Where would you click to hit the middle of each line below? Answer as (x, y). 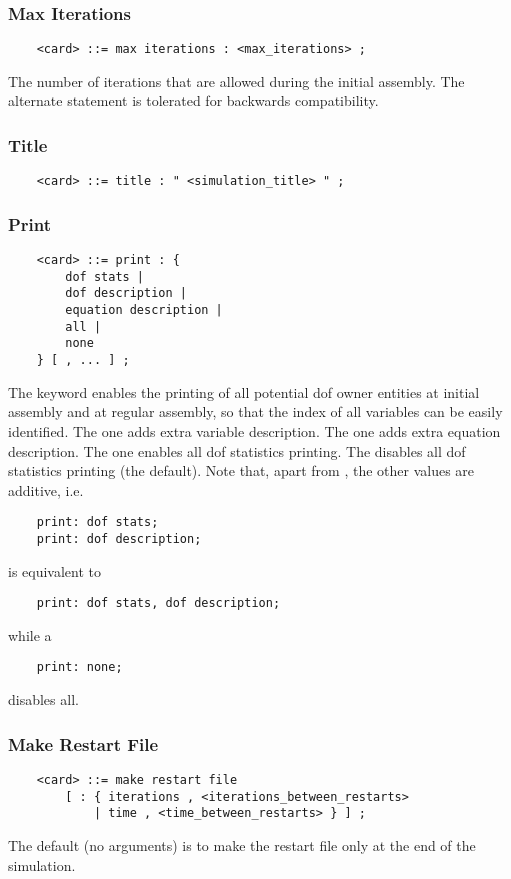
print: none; (79, 667)
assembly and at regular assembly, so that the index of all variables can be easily (255, 411)
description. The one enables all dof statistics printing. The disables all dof (237, 450)
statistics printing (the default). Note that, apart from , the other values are (241, 470)
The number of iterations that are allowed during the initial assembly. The (236, 80)
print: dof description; (119, 538)
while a (30, 634)
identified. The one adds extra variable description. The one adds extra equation (254, 430)
